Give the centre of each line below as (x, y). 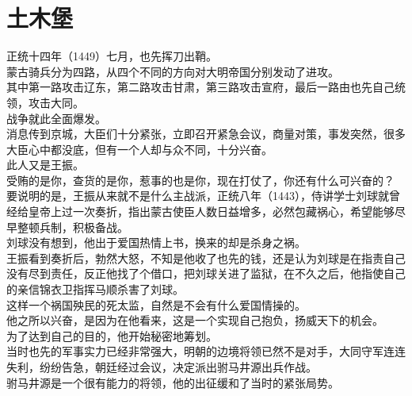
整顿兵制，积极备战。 (72, 227)
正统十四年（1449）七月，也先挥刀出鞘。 (112, 56)
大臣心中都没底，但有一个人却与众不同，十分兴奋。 (139, 149)
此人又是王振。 (45, 165)
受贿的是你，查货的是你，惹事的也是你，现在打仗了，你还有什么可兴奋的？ (200, 180)
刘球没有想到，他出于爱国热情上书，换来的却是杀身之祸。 (156, 242)
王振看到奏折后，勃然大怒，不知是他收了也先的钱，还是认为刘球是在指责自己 (206, 258)
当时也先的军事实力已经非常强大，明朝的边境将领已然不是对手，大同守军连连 (206, 351)
